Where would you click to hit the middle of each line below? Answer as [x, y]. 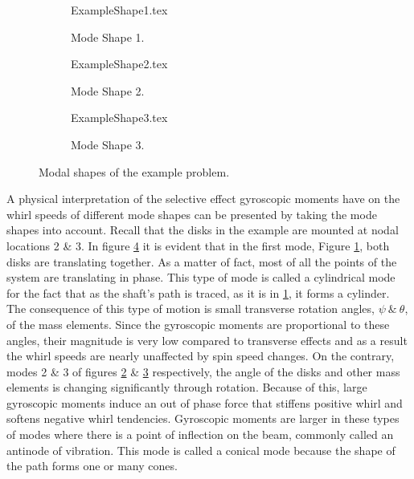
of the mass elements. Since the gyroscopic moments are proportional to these [198, 324]
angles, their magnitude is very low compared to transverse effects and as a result [207, 340]
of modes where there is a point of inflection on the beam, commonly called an [200, 434]
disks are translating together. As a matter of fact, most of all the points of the [202, 261]
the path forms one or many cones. [92, 466]
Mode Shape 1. [108, 37]
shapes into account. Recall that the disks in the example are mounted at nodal [203, 230]
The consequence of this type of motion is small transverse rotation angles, [191, 309]
